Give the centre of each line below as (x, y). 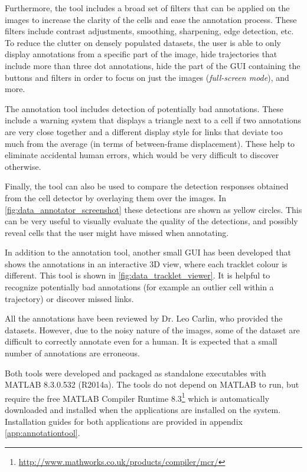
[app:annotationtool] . (43, 433)
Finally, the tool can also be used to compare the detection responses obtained (147, 186)
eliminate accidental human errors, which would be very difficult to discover (142, 155)
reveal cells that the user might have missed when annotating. (117, 232)
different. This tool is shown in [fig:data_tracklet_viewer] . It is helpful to (138, 275)
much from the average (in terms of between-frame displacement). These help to (150, 143)
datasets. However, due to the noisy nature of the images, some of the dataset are (152, 330)
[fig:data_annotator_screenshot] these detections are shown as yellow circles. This (153, 209)
